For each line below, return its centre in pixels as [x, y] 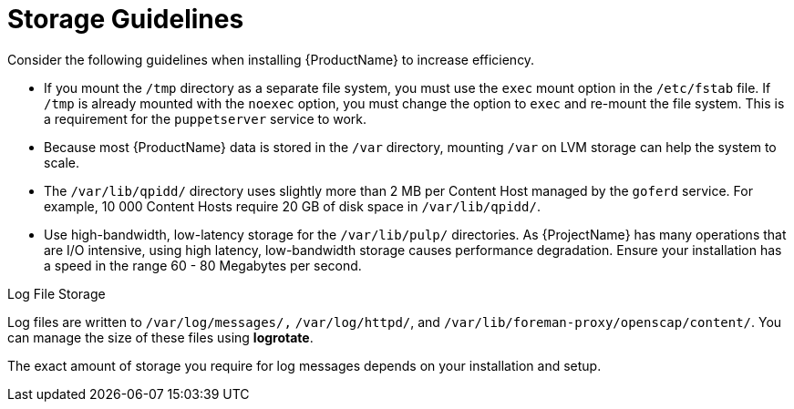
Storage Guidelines [126, 19]
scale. [62, 162]
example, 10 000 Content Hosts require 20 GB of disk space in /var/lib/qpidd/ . [292, 206]
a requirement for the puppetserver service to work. [206, 118]
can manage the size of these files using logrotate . [160, 337]
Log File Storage [57, 293]
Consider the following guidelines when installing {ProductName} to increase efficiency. [271, 59]
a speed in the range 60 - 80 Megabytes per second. [203, 265]
